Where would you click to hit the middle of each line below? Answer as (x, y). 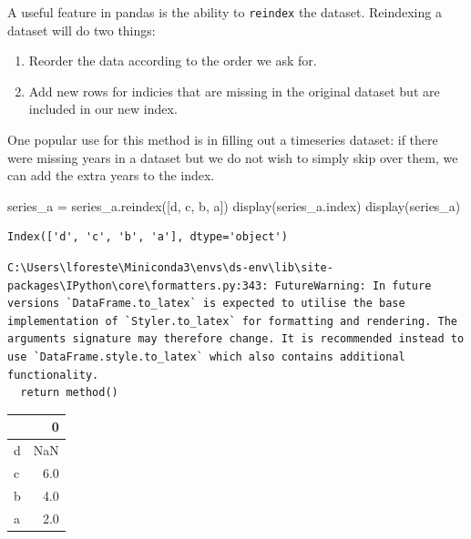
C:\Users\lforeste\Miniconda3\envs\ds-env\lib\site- (170, 268)
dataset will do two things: (82, 30)
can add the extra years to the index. (111, 175)
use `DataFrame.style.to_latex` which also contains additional (206, 356)
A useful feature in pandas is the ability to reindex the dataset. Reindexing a (225, 12)
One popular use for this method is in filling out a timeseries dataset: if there (223, 140)
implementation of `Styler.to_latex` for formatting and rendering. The (232, 321)
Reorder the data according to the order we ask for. (173, 61)
